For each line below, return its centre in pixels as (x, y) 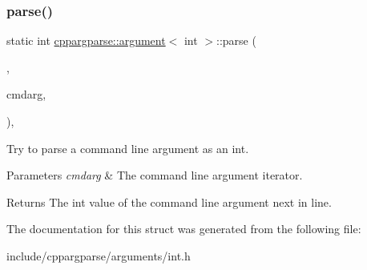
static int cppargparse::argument (86, 40)
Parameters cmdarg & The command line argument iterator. (155, 175)
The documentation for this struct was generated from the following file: (184, 229)
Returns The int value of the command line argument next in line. (169, 201)
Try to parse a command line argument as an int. (128, 148)
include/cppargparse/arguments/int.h (99, 255)
